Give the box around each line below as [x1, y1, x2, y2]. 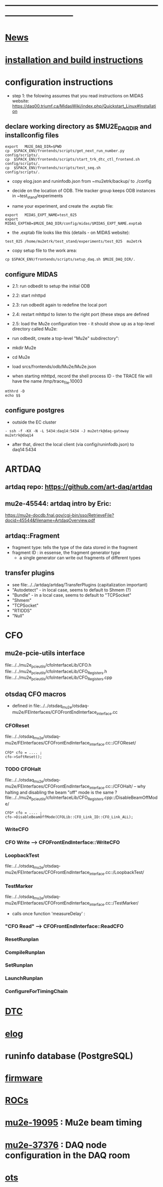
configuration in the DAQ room [5, 1150, 130, 1161]
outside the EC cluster [12, 419, 57, 425]
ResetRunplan [5, 936, 39, 942]
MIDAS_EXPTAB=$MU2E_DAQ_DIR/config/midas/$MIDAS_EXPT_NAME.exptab [5, 221, 142, 226]
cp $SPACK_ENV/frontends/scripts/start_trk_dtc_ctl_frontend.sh [5, 157, 140, 162]
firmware [5, 1073, 43, 1084]
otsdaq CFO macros [5, 690, 66, 698]
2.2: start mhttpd [12, 293, 46, 299]
